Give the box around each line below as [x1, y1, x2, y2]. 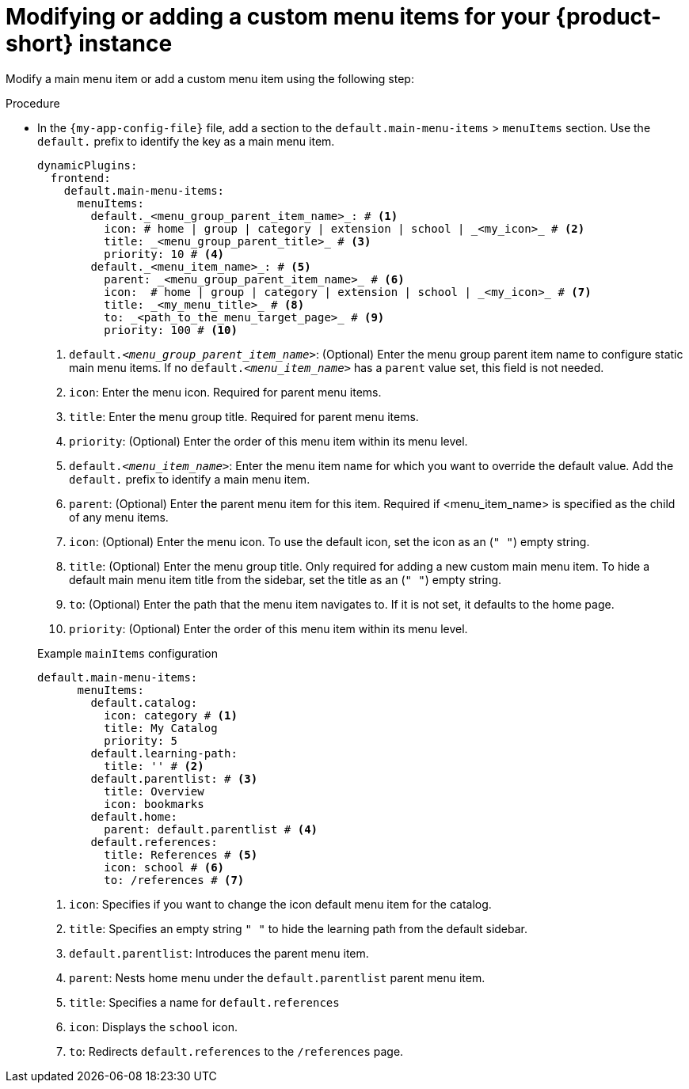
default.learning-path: [90, 746, 238, 760]
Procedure [6, 96, 60, 110]
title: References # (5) [104, 848, 258, 861]
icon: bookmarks [104, 797, 204, 810]
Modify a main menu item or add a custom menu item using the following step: [6, 71, 414, 85]
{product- [555, 3, 661, 30]
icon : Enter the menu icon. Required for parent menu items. [69, 385, 382, 399]
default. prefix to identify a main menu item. [69, 472, 310, 486]
